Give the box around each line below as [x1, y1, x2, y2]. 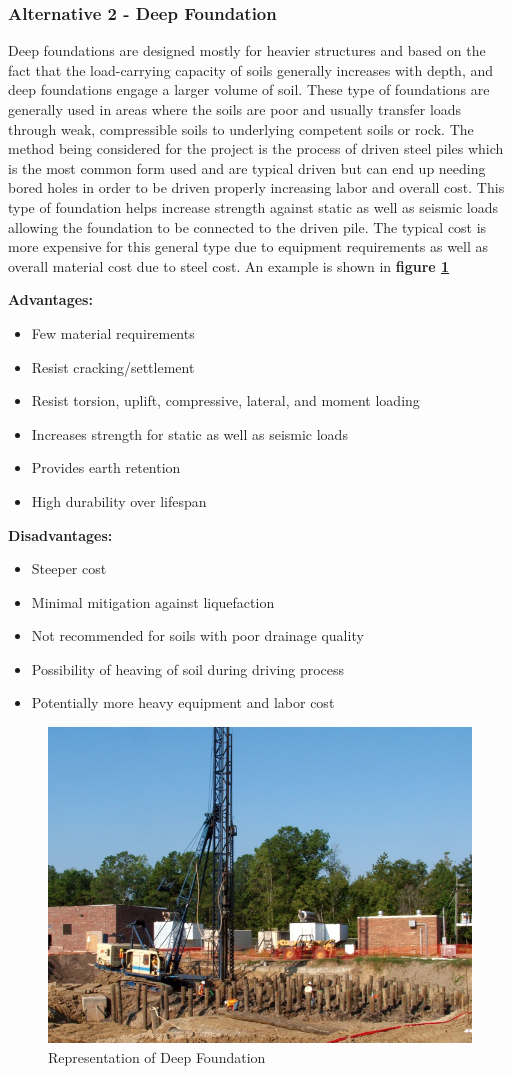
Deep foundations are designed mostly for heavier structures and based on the [8, 40, 486, 61]
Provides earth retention [31, 457, 181, 478]
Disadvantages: [8, 524, 113, 545]
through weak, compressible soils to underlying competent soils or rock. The [8, 118, 474, 139]
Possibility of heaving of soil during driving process [31, 658, 345, 679]
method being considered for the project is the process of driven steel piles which [8, 138, 504, 159]
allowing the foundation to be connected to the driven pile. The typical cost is [8, 216, 487, 237]
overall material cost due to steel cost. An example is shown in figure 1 [8, 255, 450, 276]
